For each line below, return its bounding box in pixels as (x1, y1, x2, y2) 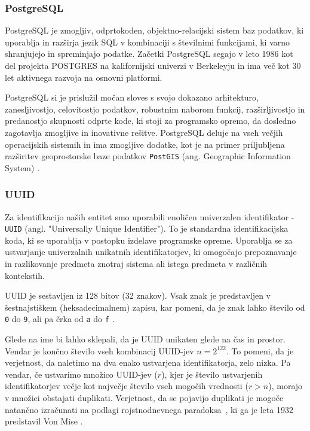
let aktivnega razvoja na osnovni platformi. (5, 71, 162, 83)
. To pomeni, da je (226, 344, 294, 357)
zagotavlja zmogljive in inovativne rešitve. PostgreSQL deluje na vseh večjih (5, 126, 283, 138)
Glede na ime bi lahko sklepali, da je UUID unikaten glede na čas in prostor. (5, 333, 286, 345)
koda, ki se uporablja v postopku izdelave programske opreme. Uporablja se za (5, 233, 293, 246)
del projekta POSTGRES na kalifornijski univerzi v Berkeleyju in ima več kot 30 (5, 59, 301, 71)
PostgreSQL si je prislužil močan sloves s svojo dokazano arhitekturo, (5, 91, 259, 104)
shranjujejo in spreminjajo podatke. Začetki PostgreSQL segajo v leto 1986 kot (5, 47, 293, 60)
